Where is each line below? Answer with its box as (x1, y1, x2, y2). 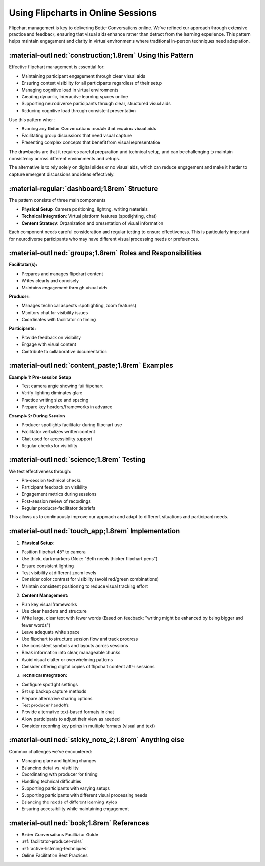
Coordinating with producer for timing (21, 771, 98, 777)
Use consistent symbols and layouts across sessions (21, 642, 128, 648)
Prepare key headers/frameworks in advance (21, 404, 113, 410)
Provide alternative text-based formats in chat (21, 709, 114, 715)
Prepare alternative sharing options (21, 695, 93, 701)
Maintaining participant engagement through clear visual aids (21, 73, 146, 79)
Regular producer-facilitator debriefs (21, 505, 96, 511)
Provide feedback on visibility (21, 334, 81, 340)
